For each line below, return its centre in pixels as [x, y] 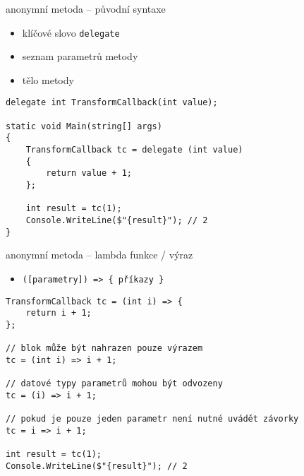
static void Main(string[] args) [84, 126]
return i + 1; [59, 313]
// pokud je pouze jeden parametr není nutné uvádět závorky [152, 419]
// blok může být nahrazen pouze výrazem [104, 349]
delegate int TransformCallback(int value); [112, 103]
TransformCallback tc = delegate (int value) [134, 150]
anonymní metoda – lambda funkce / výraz [99, 255]
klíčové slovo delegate [71, 32]
